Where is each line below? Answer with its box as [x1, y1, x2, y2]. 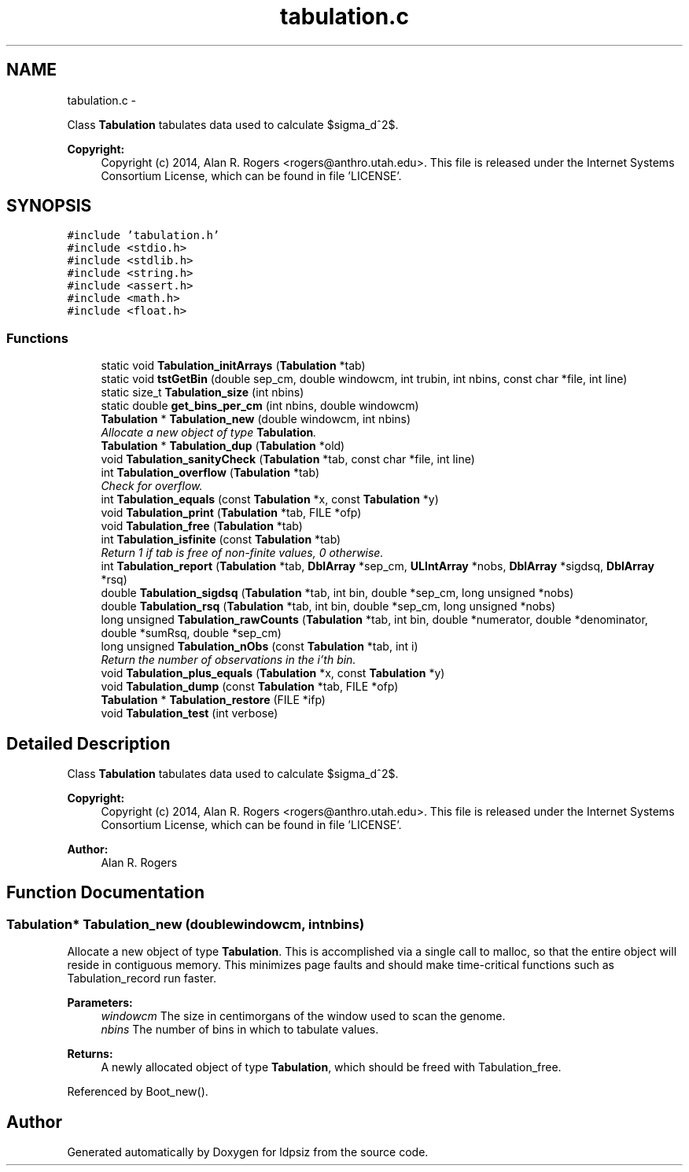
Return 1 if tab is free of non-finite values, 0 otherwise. [101, 546, 384, 560]
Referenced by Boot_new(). [67, 1085, 208, 1099]
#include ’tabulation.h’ [67, 229, 220, 242]
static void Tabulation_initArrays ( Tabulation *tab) [101, 359, 366, 373]
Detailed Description [6, 733, 171, 754]
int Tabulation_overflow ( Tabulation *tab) [101, 466, 319, 480]
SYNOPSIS [6, 196, 92, 216]
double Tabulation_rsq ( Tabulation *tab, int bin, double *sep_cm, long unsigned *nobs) [101, 599, 556, 614]
